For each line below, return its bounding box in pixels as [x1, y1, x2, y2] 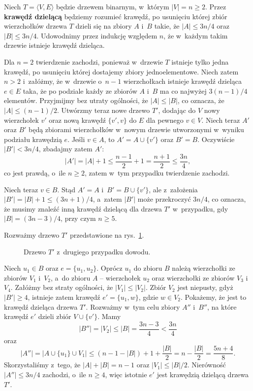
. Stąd [57, 184, 76, 194]
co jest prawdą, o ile [4, 167, 66, 178]
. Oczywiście [197, 134, 235, 144]
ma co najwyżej [159, 85, 207, 96]
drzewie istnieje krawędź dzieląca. [4, 40, 105, 50]
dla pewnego [146, 114, 184, 125]
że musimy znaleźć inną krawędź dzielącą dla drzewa [4, 203, 162, 213]
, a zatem [93, 194, 122, 204]
